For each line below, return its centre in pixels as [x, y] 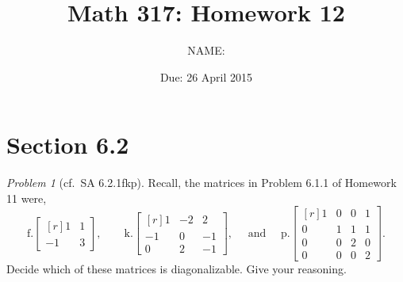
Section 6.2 [68, 145]
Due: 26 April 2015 [206, 76]
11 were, [27, 198]
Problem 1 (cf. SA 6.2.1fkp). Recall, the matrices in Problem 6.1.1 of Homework [201, 183]
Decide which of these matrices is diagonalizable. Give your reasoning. [177, 268]
